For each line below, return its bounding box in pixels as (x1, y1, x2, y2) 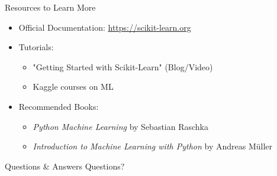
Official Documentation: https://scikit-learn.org (18, 21, 191, 33)
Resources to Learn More (5, 1, 96, 13)
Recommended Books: (18, 100, 99, 112)
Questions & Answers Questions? (5, 159, 125, 172)
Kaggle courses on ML (33, 80, 114, 93)
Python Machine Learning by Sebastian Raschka (33, 120, 208, 132)
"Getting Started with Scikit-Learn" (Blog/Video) (33, 60, 213, 73)
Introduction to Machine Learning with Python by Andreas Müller (33, 140, 273, 152)
